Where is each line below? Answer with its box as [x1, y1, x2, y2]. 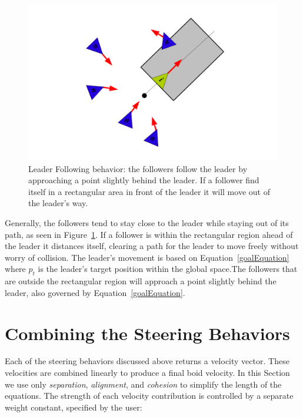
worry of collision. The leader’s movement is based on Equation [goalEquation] [5, 251, 289, 263]
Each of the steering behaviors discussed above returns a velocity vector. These [5, 355, 289, 367]
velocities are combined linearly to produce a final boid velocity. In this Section [5, 366, 290, 379]
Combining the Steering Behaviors [5, 321, 290, 345]
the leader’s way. [28, 197, 88, 209]
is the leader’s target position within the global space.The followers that [38, 263, 298, 275]
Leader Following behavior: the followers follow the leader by [28, 162, 248, 174]
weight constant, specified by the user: [5, 401, 142, 413]
